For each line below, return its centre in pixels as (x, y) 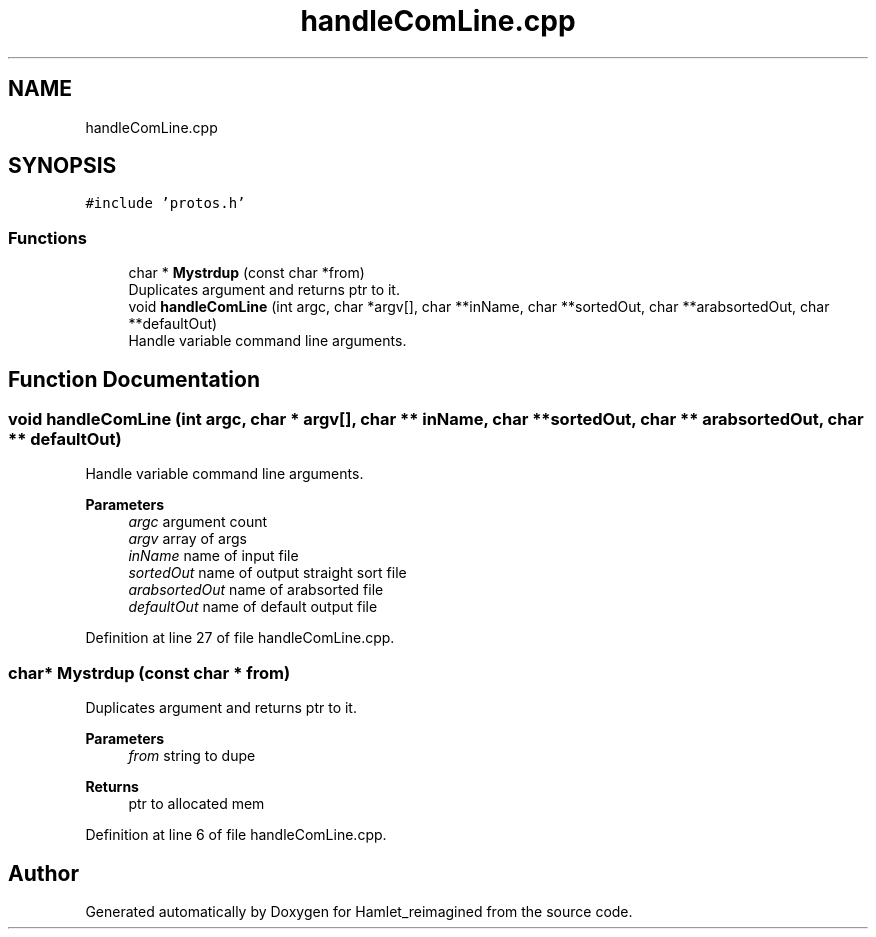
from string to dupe (192, 756)
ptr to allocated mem (196, 804)
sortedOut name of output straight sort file (267, 573)
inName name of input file (213, 556)
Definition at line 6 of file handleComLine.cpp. (236, 835)
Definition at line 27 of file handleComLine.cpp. (240, 638)
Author (43, 873)
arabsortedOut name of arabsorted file (256, 590)
